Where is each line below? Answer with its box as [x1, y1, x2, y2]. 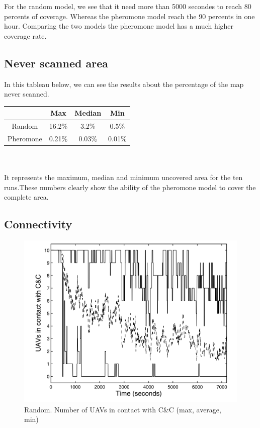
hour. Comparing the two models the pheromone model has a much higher [4, 21, 234, 31]
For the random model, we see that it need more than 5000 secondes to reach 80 [4, 1, 251, 11]
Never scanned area [4, 55, 108, 70]
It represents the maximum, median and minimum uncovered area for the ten [4, 172, 243, 183]
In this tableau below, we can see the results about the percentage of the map [4, 78, 244, 89]
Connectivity [4, 216, 72, 232]
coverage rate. [4, 30, 47, 41]
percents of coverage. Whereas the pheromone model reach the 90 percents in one [4, 11, 255, 21]
